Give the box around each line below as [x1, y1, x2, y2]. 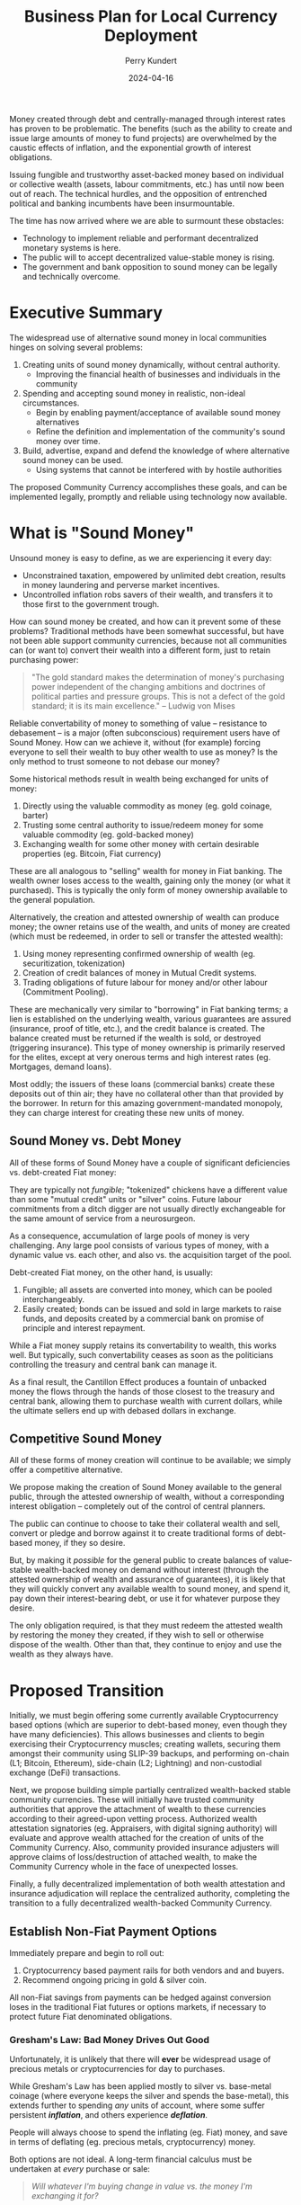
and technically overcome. [22, 271, 121, 281]
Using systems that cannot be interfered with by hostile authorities [35, 464, 283, 475]
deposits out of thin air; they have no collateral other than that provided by [9, 1088, 285, 1099]
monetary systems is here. [22, 242, 121, 253]
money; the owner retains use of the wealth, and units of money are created [9, 921, 290, 932]
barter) [22, 809, 49, 820]
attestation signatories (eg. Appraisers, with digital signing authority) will [9, 1823, 278, 1834]
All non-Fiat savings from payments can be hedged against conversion [9, 1992, 271, 2003]
